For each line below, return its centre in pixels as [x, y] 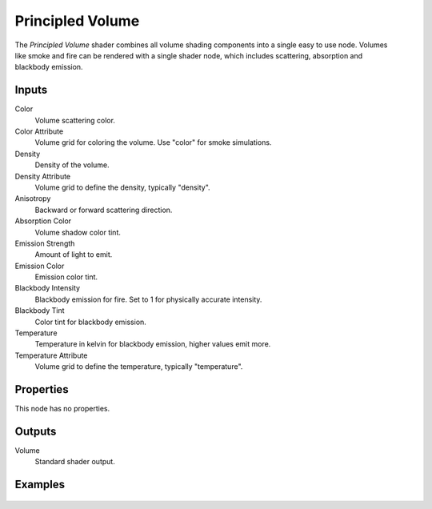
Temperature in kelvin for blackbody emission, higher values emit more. [153, 344]
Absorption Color [43, 221]
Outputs [36, 431]
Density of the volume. [72, 165]
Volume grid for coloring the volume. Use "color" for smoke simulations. [153, 142]
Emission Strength [45, 243]
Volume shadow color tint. [78, 232]
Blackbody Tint [40, 311]
